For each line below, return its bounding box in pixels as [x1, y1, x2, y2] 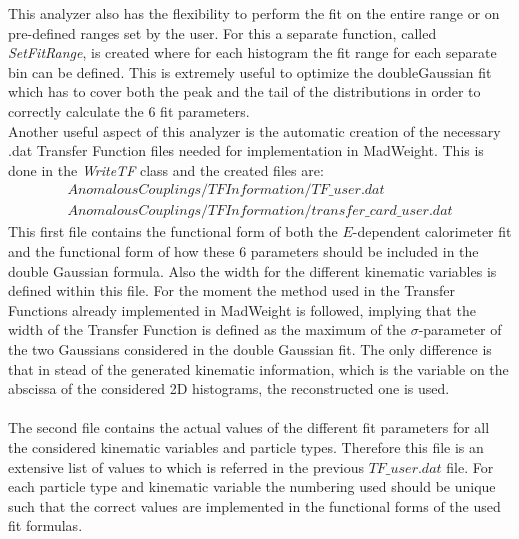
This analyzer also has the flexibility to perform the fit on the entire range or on [8, 3, 500, 23]
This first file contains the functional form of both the [8, 221, 338, 242]
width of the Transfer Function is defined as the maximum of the [8, 319, 406, 340]
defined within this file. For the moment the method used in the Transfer [8, 280, 456, 301]
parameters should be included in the [250, 241, 479, 261]
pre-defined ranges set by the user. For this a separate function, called [8, 22, 437, 43]
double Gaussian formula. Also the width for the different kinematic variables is [8, 260, 497, 281]
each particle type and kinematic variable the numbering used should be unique [8, 476, 496, 497]
